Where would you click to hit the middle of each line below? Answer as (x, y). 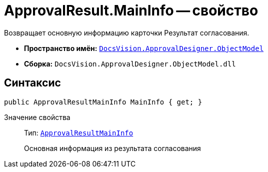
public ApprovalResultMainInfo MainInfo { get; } (103, 102)
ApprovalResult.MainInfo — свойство (131, 10)
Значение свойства (37, 117)
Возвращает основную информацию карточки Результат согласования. (127, 32)
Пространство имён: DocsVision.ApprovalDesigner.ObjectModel (144, 48)
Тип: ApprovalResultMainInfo (79, 132)
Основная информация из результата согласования (112, 148)
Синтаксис (32, 83)
